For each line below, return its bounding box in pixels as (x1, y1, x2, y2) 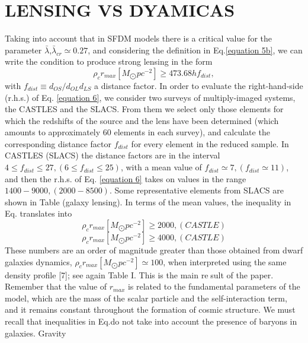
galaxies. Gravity (5, 326, 66, 339)
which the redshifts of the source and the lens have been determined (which (5, 114, 279, 126)
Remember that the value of (5, 280, 107, 293)
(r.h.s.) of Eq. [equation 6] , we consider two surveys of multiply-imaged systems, (5, 91, 296, 103)
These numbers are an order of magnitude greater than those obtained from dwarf (5, 244, 303, 256)
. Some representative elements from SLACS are (109, 184, 284, 196)
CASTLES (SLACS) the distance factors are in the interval (5, 149, 220, 161)
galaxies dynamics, (5, 255, 72, 268)
